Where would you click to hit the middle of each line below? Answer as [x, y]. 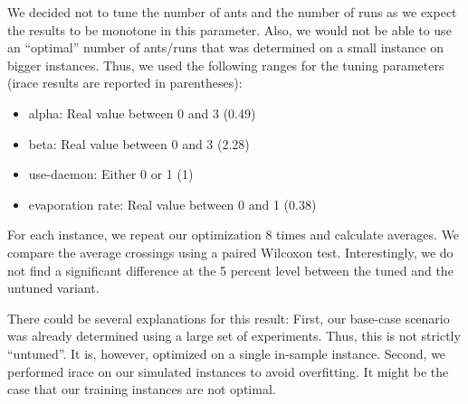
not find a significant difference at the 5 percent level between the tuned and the [230, 270]
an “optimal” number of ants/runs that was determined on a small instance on [225, 47]
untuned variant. [53, 288]
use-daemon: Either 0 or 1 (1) [111, 174]
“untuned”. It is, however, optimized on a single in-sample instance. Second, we [227, 353]
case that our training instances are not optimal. [142, 389]
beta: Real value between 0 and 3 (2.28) [139, 143]
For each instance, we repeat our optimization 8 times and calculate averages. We [234, 235]
